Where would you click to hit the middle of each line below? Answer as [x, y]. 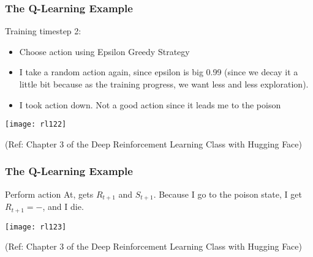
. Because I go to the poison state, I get [228, 194]
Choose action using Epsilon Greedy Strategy [104, 51]
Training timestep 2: [43, 31]
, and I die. [63, 207]
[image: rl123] [36, 227]
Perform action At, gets [49, 194]
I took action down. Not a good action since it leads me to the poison [150, 104]
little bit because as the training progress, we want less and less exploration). [164, 84]
